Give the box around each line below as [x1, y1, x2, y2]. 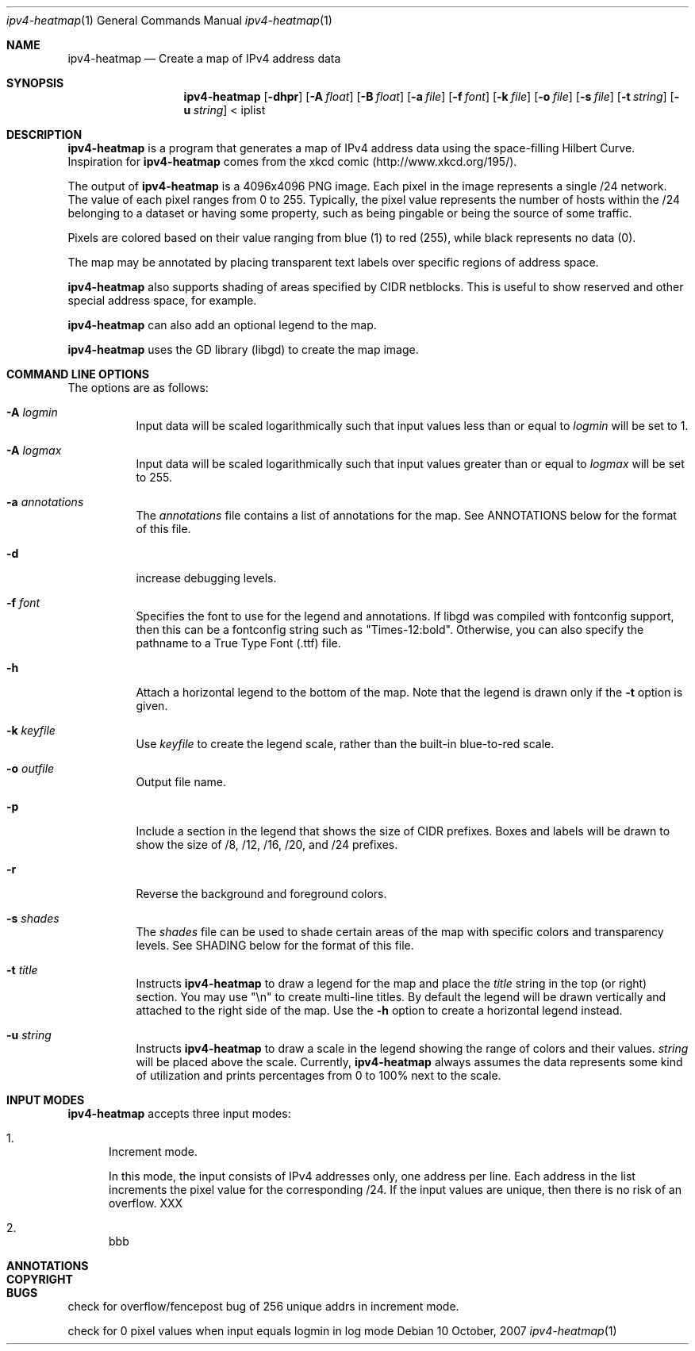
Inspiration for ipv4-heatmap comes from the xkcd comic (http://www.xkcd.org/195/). [67, 155, 517, 168]
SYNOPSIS [6, 76, 64, 90]
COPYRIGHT [6, 1272, 73, 1286]
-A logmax [6, 443, 62, 457]
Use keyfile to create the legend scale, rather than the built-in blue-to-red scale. [136, 737, 555, 750]
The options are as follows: [67, 381, 209, 394]
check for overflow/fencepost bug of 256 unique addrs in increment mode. [67, 1299, 459, 1313]
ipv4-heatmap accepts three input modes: [67, 1107, 291, 1120]
